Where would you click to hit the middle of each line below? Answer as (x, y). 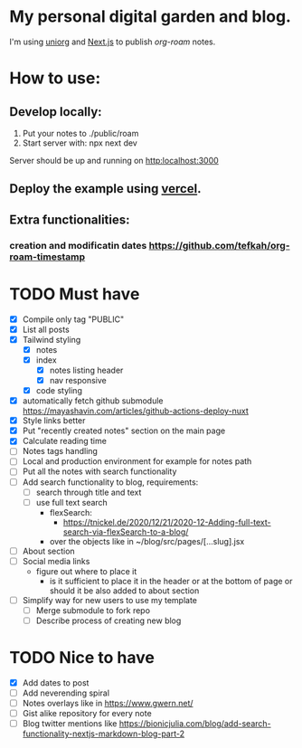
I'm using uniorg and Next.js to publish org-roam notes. (113, 42)
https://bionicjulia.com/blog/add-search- (195, 724)
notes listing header (86, 370)
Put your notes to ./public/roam (80, 133)
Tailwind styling (52, 339)
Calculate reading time (64, 441)
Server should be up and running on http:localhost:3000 (114, 160)
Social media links (56, 561)
